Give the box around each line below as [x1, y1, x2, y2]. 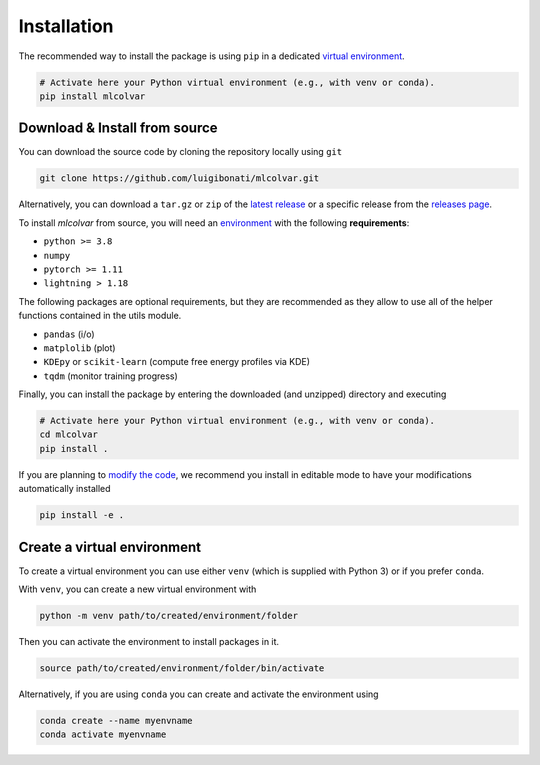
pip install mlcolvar [39, 90, 146, 102]
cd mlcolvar [39, 429, 99, 440]
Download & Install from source [18, 120, 219, 137]
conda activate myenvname [39, 729, 167, 740]
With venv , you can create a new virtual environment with [18, 583, 257, 595]
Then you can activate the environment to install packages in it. [18, 636, 280, 648]
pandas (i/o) [43, 328, 95, 340]
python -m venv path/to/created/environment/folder [39, 610, 299, 622]
